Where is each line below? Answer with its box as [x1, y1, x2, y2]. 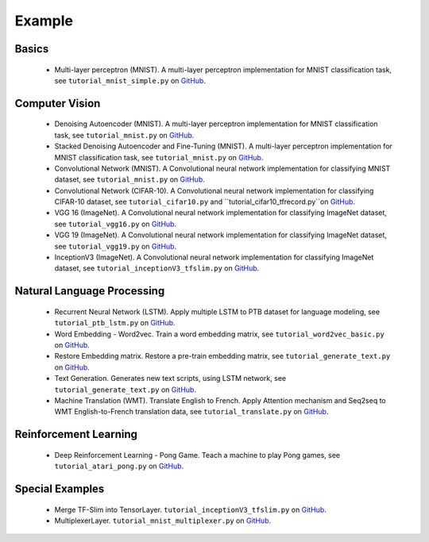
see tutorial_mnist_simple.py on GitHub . [54, 75, 207, 85]
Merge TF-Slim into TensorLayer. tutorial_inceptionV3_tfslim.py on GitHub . [54, 505, 327, 514]
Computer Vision [14, 96, 101, 110]
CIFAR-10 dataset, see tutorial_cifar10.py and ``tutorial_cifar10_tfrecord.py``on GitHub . [54, 197, 356, 206]
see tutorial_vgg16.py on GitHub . [54, 219, 177, 229]
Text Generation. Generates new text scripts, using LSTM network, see [54, 374, 286, 383]
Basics [14, 42, 49, 56]
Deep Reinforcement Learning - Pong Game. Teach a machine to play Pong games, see [54, 450, 341, 459]
